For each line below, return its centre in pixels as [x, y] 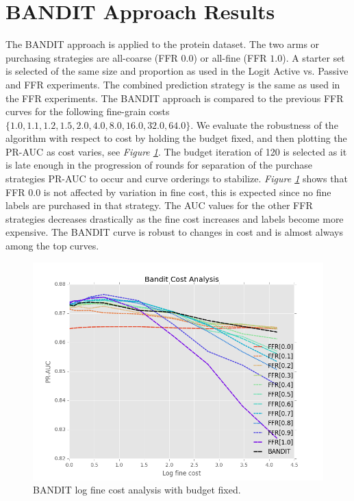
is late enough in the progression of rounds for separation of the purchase [159, 165]
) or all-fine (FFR [230, 57]
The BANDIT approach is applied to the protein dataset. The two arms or [163, 44]
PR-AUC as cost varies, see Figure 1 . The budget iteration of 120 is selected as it [176, 151]
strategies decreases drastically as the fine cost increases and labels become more [175, 218]
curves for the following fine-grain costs [88, 111]
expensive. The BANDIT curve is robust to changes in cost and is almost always [174, 232]
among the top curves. [52, 246]
